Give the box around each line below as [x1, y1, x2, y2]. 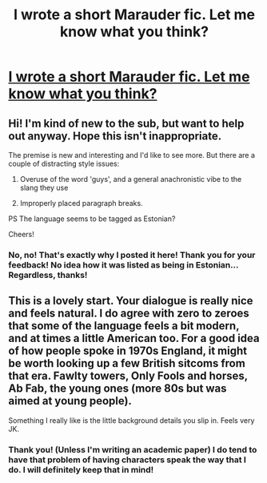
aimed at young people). [8, 394, 132, 408]
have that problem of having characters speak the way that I [8, 454, 246, 465]
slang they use [19, 183, 69, 192]
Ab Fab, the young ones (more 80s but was [8, 382, 227, 396]
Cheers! [8, 230, 34, 239]
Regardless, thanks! [8, 269, 88, 280]
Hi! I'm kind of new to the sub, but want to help [8, 116, 245, 130]
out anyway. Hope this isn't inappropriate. [8, 129, 222, 143]
